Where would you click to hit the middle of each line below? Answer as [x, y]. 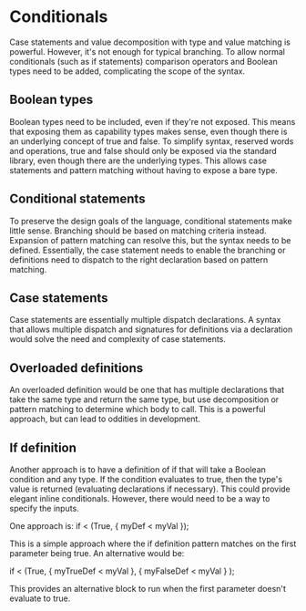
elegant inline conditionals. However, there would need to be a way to [140, 498]
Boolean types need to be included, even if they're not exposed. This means [153, 121]
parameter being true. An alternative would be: [97, 553]
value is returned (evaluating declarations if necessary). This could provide [150, 489]
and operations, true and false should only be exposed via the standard [143, 150]
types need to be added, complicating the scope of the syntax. [127, 71]
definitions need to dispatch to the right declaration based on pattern [139, 259]
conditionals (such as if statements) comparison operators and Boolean [143, 61]
